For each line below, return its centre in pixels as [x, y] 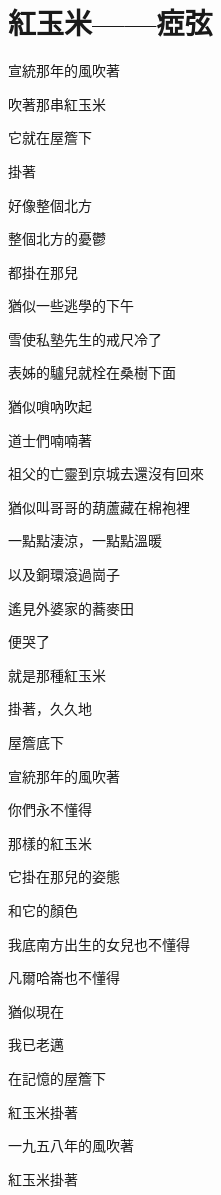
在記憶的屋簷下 [57, 1077]
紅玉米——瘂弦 [110, 22]
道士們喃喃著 [50, 439]
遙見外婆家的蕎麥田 [71, 607]
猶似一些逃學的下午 [71, 305]
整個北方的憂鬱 [57, 238]
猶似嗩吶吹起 [50, 406]
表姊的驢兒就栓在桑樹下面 [92, 372]
